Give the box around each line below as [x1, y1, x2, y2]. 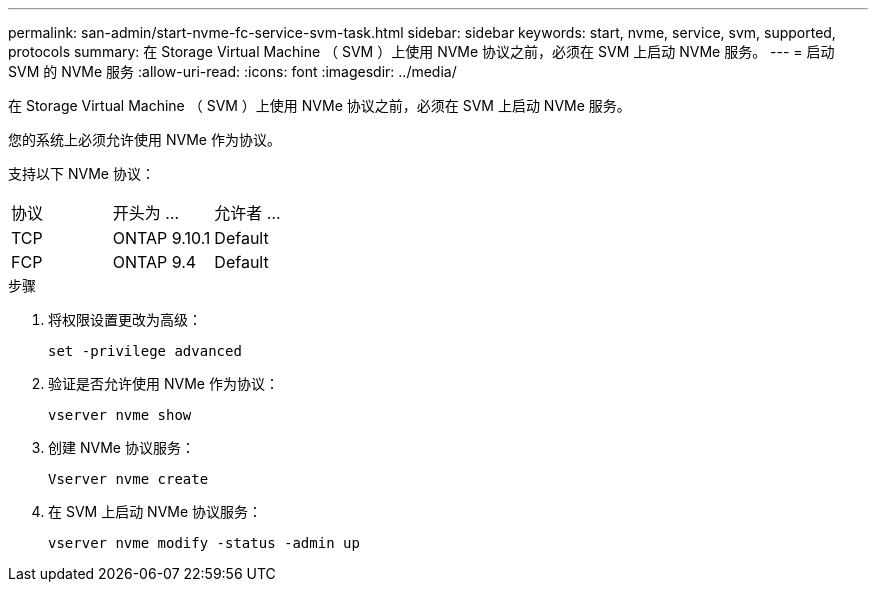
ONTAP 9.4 [112, 252, 197, 272]
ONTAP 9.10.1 [112, 228, 211, 248]
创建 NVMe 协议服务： [48, 439, 195, 456]
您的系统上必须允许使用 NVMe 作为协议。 [8, 131, 281, 148]
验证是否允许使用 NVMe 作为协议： [48, 375, 279, 392]
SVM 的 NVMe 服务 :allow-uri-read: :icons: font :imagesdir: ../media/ [8, 63, 457, 80]
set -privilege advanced [48, 343, 242, 359]
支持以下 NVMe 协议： [8, 165, 155, 182]
